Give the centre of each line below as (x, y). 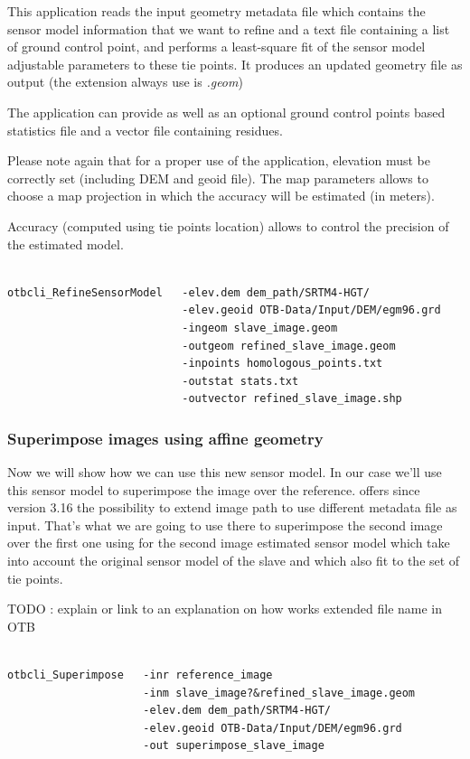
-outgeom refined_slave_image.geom (289, 346)
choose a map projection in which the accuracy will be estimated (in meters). (221, 196)
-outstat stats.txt (240, 381)
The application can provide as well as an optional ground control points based (226, 112)
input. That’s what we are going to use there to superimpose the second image (225, 525)
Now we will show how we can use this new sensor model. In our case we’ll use (225, 472)
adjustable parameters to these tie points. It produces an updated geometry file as (235, 64)
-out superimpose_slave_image (234, 746)
